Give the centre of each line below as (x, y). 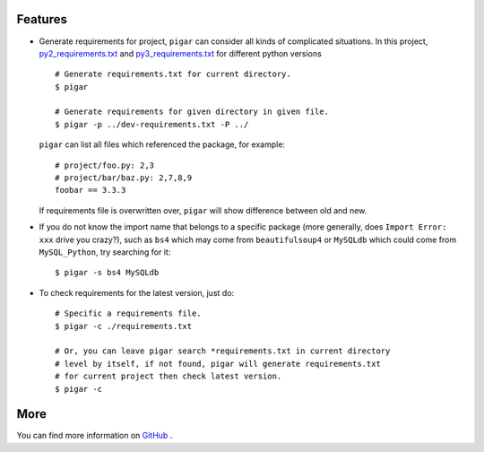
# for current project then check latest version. (169, 376)
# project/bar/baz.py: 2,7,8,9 (124, 178)
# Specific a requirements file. (128, 313)
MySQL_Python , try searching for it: (105, 252)
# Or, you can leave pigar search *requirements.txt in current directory (223, 351)
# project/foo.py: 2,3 (105, 165)
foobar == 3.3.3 (91, 190)
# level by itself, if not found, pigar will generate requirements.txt (218, 364)
